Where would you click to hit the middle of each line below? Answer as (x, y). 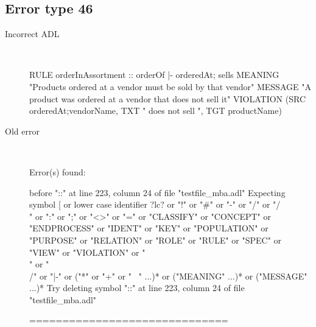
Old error (22, 131)
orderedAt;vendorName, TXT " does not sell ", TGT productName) (156, 111)
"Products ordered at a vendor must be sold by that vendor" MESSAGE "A (170, 86)
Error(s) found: (58, 171)
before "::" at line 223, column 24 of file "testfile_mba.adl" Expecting (157, 192)
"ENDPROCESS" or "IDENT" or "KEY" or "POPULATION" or (149, 228)
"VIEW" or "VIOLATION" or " (87, 252)
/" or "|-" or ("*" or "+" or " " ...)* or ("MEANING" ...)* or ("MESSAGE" (168, 276)
